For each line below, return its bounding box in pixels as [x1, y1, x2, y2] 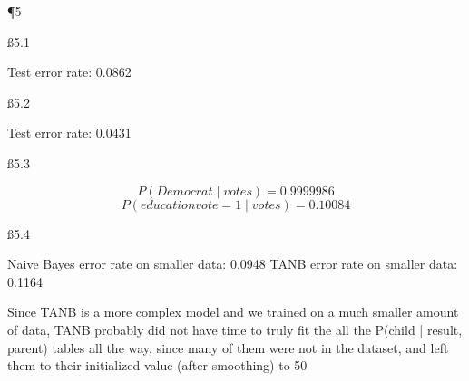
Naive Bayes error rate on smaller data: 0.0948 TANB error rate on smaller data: [7, 254, 458, 273]
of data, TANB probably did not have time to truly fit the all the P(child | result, [7, 319, 463, 338]
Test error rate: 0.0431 [7, 123, 132, 142]
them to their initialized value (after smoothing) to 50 [7, 356, 308, 375]
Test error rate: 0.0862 [7, 62, 132, 81]
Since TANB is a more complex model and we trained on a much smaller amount [7, 302, 459, 321]
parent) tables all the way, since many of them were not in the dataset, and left [7, 338, 449, 357]
